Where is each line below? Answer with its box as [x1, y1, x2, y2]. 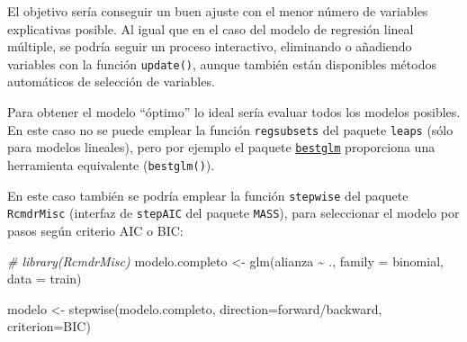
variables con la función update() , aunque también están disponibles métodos [7, 54, 436, 73]
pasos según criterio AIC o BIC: [7, 220, 184, 239]
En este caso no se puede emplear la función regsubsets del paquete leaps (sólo [7, 120, 454, 139]
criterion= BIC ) [7, 317, 91, 336]
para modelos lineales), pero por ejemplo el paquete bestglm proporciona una [7, 138, 436, 157]
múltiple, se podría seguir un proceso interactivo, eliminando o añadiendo [7, 37, 412, 56]
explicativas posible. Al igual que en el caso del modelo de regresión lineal [7, 19, 414, 38]
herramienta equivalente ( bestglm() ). [7, 155, 215, 174]
